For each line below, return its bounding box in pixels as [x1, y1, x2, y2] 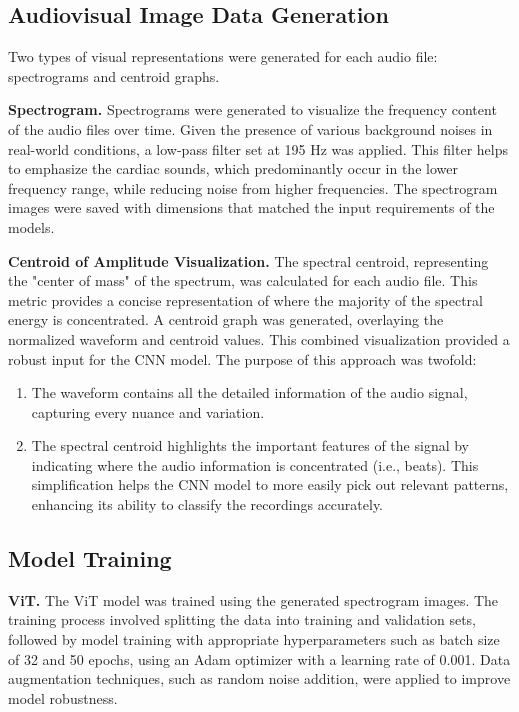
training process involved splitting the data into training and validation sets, [8, 609, 477, 630]
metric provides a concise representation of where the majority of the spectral [8, 289, 483, 310]
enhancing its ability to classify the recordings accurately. [31, 494, 384, 515]
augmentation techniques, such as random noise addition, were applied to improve [8, 668, 511, 689]
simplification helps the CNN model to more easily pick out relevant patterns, [31, 474, 509, 495]
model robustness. [8, 687, 118, 708]
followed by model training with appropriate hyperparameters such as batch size [8, 629, 500, 650]
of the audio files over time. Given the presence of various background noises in [8, 118, 493, 139]
